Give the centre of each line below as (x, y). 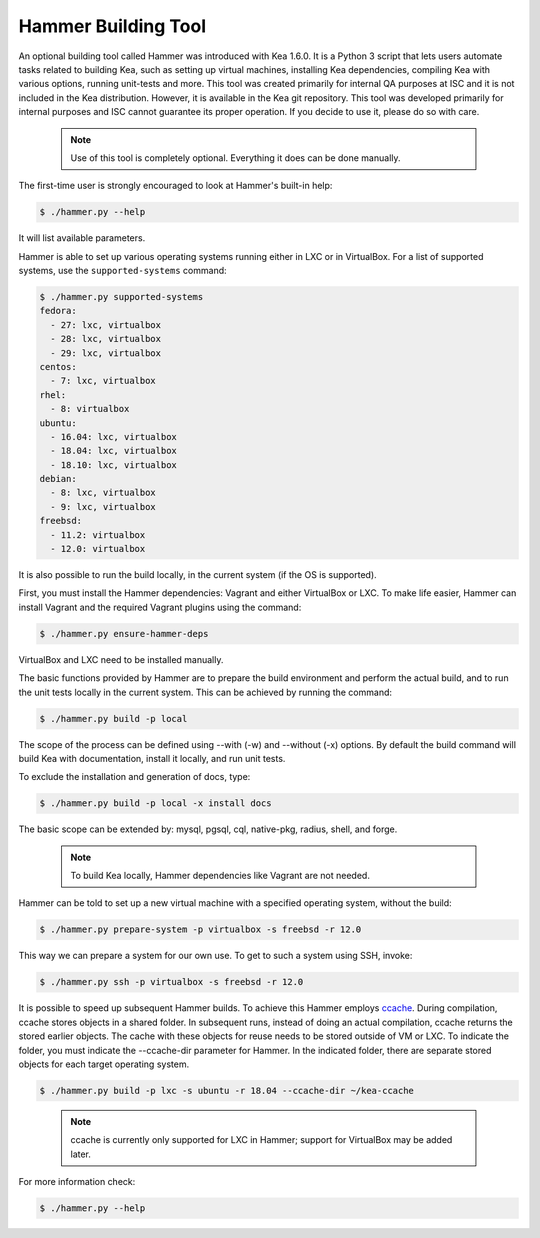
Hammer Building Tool (112, 26)
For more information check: (77, 1182)
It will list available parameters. (82, 238)
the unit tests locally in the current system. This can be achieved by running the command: (205, 692)
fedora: (58, 311)
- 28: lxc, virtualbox (106, 339)
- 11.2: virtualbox (98, 534)
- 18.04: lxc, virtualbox (113, 451)
